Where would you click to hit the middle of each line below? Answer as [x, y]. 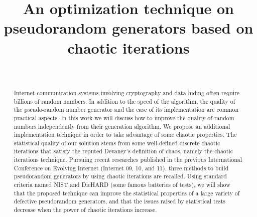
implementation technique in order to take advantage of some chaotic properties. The [125, 135]
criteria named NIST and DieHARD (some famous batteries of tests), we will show [122, 185]
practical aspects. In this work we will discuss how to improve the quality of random [124, 118]
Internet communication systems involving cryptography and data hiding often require [127, 92]
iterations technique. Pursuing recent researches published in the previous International [128, 160]
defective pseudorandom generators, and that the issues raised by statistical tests [120, 201]
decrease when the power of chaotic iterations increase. [85, 210]
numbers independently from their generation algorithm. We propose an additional [122, 126]
